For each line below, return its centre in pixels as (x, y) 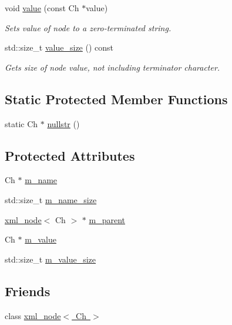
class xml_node (33, 315)
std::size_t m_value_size (50, 259)
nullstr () (63, 123)
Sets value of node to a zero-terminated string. (88, 27)
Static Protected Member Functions (116, 99)
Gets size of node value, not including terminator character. (112, 67)
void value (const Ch (42, 8)
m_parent (107, 219)
